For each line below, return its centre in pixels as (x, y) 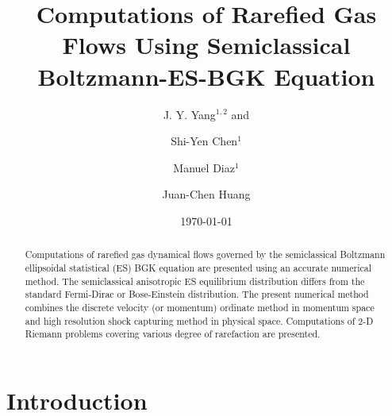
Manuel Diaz (204, 167)
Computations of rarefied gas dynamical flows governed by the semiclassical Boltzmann (205, 254)
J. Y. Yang (189, 114)
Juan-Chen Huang (206, 194)
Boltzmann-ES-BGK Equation (206, 76)
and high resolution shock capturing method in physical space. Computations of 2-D (199, 320)
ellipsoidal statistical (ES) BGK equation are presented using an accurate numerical (198, 267)
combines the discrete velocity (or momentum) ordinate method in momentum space (200, 307)
